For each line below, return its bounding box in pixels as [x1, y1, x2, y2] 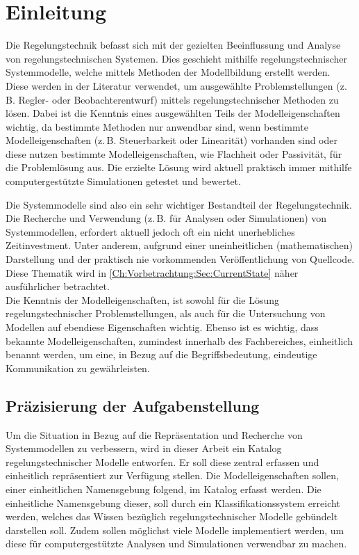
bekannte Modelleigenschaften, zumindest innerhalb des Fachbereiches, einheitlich [6, 333, 353, 348]
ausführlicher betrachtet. [6, 279, 110, 293]
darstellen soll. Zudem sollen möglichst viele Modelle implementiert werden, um [6, 522, 344, 537]
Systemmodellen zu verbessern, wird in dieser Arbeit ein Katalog [6, 441, 282, 456]
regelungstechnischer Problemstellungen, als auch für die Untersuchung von [6, 306, 326, 321]
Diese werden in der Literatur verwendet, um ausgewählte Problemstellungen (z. [6, 78, 347, 92]
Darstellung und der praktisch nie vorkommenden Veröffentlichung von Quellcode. [6, 252, 355, 266]
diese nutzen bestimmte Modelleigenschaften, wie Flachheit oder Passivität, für [6, 146, 342, 161]
